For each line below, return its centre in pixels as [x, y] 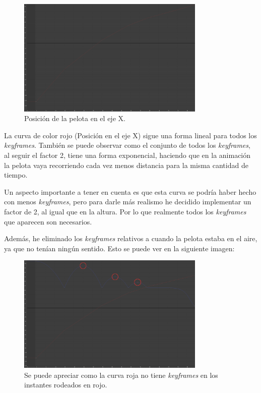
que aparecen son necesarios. [48, 221]
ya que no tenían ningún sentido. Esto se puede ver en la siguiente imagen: [119, 248]
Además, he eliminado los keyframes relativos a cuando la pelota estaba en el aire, [131, 238]
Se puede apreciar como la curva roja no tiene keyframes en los [121, 375]
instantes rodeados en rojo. [66, 385]
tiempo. [16, 175]
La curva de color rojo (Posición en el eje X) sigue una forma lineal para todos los [130, 135]
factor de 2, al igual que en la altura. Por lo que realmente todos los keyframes [125, 211]
